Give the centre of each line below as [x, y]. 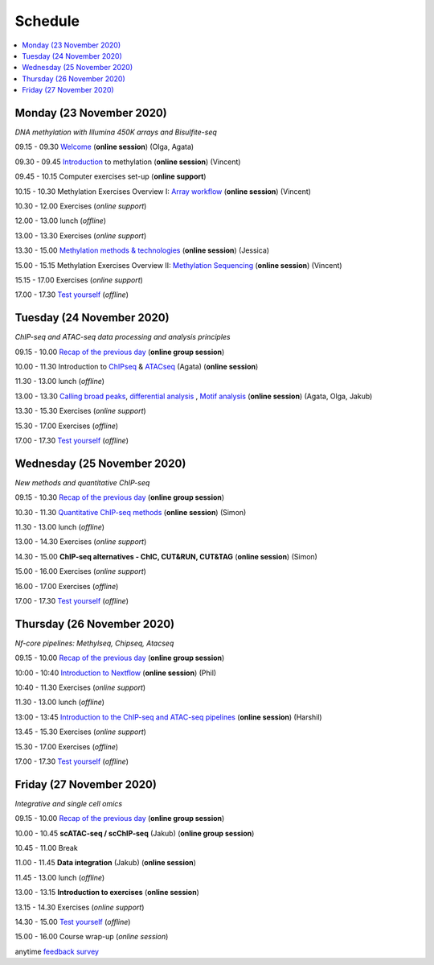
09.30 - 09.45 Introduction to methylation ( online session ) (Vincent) [128, 162]
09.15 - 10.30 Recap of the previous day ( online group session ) [120, 497]
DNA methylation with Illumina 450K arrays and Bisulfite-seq [116, 132]
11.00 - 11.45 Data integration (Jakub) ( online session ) [106, 863]
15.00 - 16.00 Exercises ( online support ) [80, 571]
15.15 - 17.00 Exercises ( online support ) [79, 280]
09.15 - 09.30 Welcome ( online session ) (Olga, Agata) [104, 147]
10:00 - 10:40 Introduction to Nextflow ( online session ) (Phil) [116, 673]
